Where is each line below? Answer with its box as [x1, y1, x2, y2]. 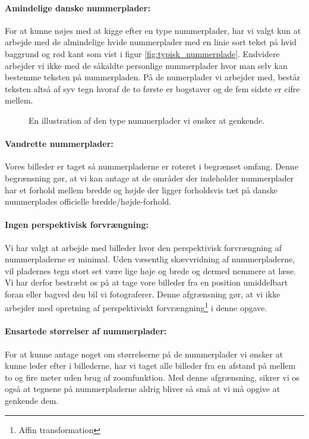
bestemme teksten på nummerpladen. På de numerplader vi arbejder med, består [5, 71, 301, 83]
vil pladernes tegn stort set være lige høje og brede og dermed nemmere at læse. [5, 264, 297, 277]
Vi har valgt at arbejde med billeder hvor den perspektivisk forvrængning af [5, 241, 282, 253]
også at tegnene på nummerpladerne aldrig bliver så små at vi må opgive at [5, 382, 280, 395]
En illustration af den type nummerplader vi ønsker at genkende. [29, 114, 265, 126]
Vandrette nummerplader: [5, 137, 113, 150]
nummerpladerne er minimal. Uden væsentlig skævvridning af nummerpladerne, [5, 253, 295, 265]
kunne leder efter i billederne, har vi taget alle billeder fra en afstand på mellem [5, 359, 296, 372]
